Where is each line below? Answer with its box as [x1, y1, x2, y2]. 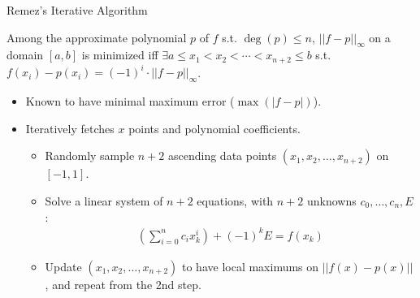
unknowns [306, 192, 357, 209]
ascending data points [168, 147, 277, 164]
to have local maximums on [182, 257, 319, 274]
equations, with [197, 192, 274, 209]
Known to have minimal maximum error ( [25, 93, 235, 110]
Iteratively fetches [25, 119, 115, 136]
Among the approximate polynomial [6, 28, 187, 45]
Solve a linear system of [45, 192, 163, 209]
